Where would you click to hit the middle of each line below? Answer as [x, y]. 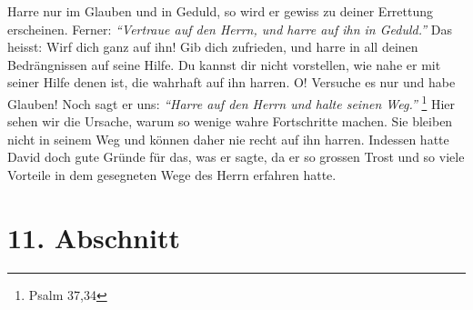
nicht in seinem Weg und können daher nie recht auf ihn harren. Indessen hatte [228, 139]
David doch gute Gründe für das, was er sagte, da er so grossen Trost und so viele [236, 157]
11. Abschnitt [94, 237]
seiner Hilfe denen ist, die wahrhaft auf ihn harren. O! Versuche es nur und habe [231, 82]
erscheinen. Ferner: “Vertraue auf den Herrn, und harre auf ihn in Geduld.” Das [230, 29]
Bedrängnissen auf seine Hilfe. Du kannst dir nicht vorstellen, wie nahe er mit [224, 64]
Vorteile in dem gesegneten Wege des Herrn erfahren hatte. [172, 175]
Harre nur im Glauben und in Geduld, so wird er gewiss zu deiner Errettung [221, 11]
